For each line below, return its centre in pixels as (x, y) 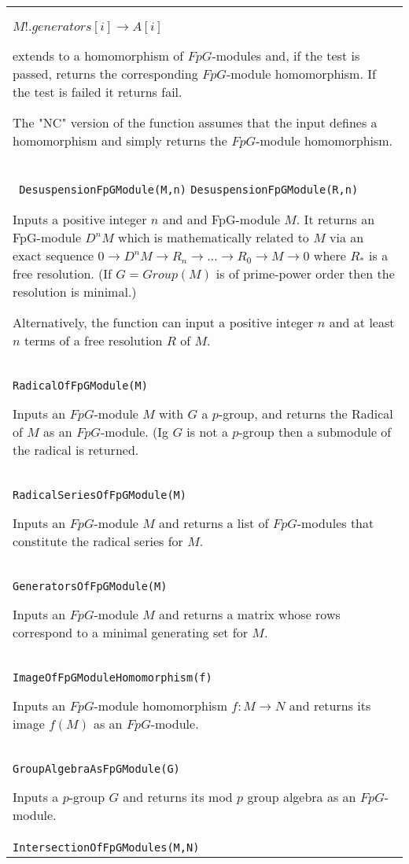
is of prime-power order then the (305, 273)
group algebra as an (302, 797)
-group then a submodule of (315, 432)
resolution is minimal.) (75, 292)
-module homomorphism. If (301, 74)
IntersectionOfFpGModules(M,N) (106, 847)
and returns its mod (178, 797)
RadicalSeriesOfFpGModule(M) (99, 495)
